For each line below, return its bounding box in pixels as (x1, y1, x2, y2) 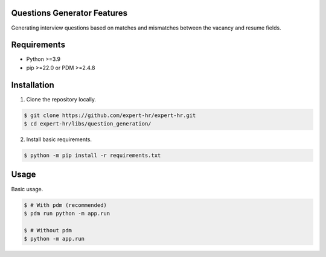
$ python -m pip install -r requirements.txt (24, 152, 161, 159)
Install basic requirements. (26, 136, 92, 143)
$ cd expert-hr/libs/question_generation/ (24, 121, 152, 127)
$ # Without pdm (24, 227, 72, 233)
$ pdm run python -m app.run (24, 210, 110, 217)
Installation (11, 80, 54, 90)
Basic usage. (11, 185, 43, 192)
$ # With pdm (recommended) (24, 201, 107, 208)
